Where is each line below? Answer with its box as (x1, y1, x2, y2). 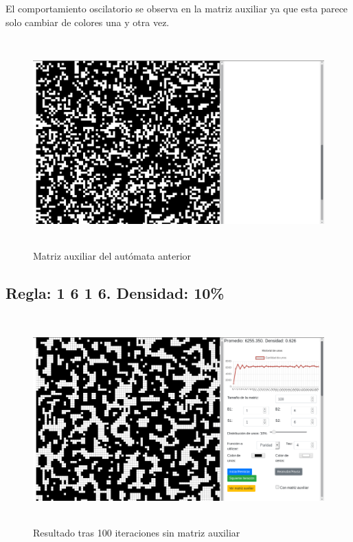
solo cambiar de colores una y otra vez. (5, 14, 170, 29)
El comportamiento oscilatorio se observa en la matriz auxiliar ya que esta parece (5, 1, 348, 15)
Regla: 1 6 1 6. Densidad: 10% (5, 282, 225, 304)
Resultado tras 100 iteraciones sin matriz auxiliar (33, 525, 240, 539)
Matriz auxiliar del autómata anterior (33, 249, 192, 263)
